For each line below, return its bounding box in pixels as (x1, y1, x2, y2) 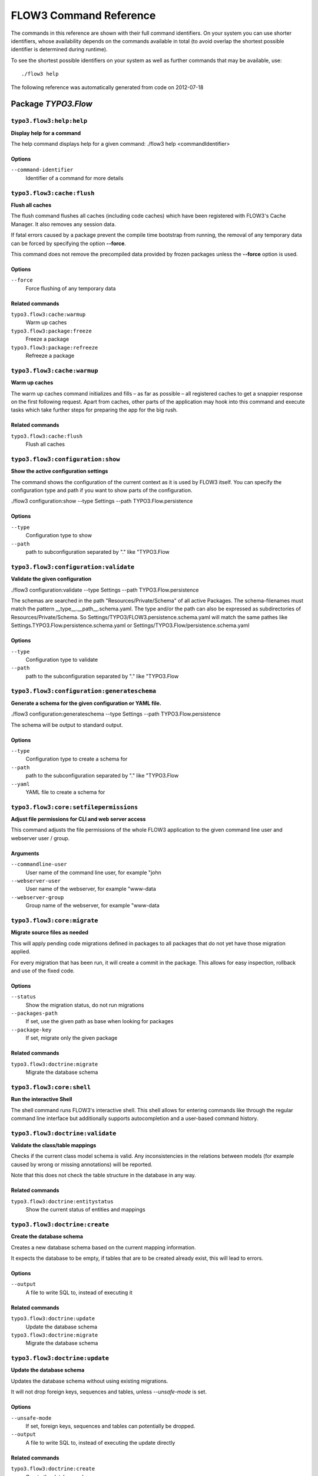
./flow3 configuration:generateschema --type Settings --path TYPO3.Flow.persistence (11, 710, 221, 717)
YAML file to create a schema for (25, 788, 105, 795)
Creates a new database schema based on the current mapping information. (11, 1243, 197, 1251)
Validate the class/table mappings (11, 1142, 97, 1149)
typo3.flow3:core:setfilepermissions (11, 803, 138, 811)
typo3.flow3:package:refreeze (11, 344, 98, 351)
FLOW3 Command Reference (11, 9, 156, 22)
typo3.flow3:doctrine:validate (11, 1129, 117, 1137)
